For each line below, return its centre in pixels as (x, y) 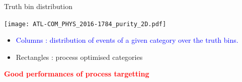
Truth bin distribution (38, 6)
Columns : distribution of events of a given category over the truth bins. (127, 40)
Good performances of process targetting (77, 74)
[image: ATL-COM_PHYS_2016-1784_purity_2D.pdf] (85, 24)
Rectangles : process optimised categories (79, 57)
